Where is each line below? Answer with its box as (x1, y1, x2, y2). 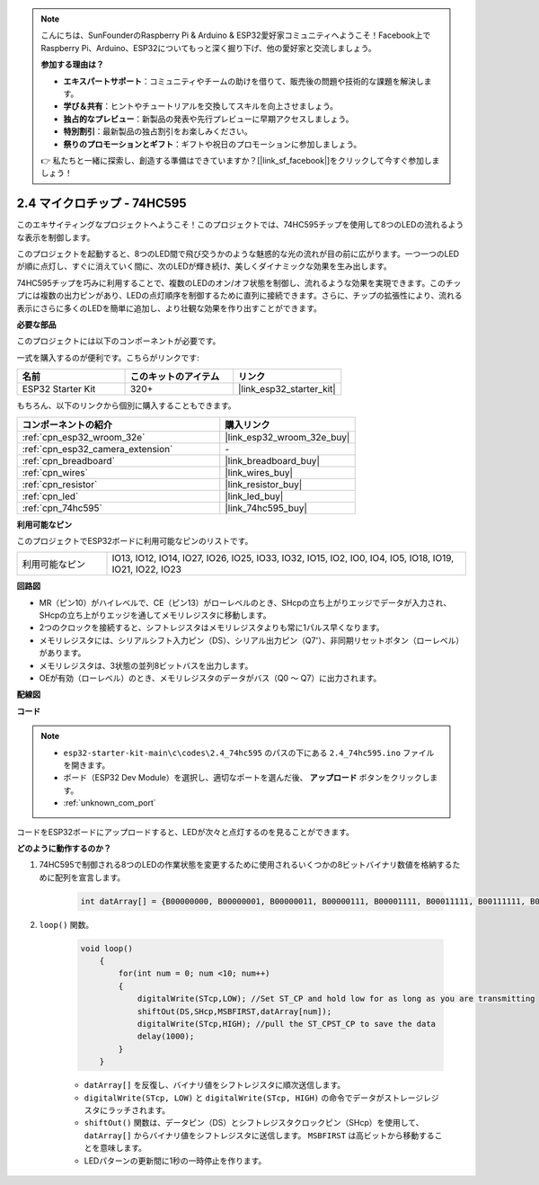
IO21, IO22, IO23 (111, 563, 181, 575)
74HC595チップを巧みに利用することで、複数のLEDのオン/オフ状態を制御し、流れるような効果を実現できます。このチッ (16, 277, 462, 288)
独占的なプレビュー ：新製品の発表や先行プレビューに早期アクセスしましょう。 (63, 113, 354, 124)
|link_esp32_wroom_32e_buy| (225, 431, 350, 443)
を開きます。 (63, 760, 110, 771)
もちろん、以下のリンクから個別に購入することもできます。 (16, 400, 237, 411)
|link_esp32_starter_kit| (238, 383, 336, 396)
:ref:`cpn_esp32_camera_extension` (22, 442, 173, 455)
